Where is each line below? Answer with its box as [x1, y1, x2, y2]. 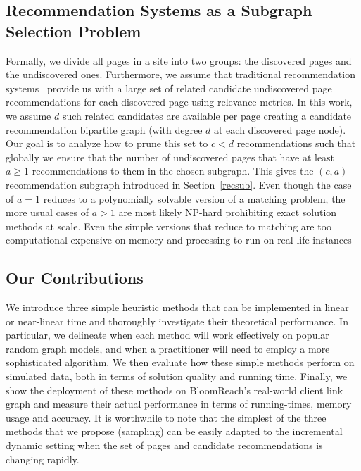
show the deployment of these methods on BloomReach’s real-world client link [6, 382, 343, 397]
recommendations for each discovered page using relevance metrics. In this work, [6, 94, 353, 109]
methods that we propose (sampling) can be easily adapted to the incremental [6, 424, 343, 439]
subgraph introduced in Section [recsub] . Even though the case [80, 177, 352, 191]
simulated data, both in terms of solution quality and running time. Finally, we [6, 369, 348, 384]
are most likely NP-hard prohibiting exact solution [118, 205, 337, 220]
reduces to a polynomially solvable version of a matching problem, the [43, 191, 346, 206]
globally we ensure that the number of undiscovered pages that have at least [6, 149, 335, 164]
